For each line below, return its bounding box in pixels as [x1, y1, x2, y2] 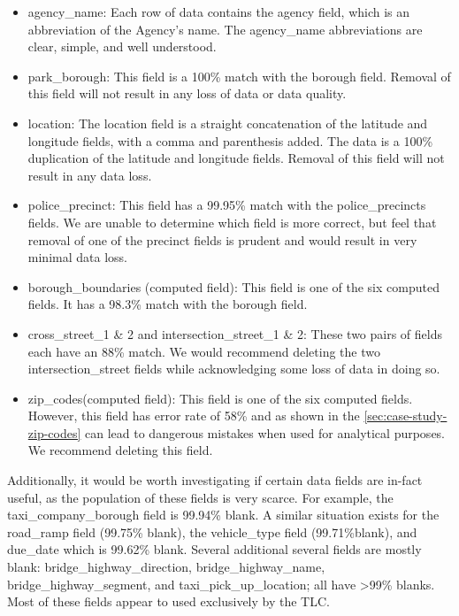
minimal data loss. [27, 248, 127, 266]
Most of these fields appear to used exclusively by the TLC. [7, 592, 330, 611]
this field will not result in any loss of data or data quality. [27, 84, 347, 103]
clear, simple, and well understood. [27, 37, 217, 56]
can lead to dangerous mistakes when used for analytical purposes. [85, 423, 446, 442]
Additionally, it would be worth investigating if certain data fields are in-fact [7, 471, 423, 489]
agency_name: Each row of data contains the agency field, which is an [27, 3, 410, 20]
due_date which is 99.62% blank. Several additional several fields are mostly [7, 540, 422, 558]
